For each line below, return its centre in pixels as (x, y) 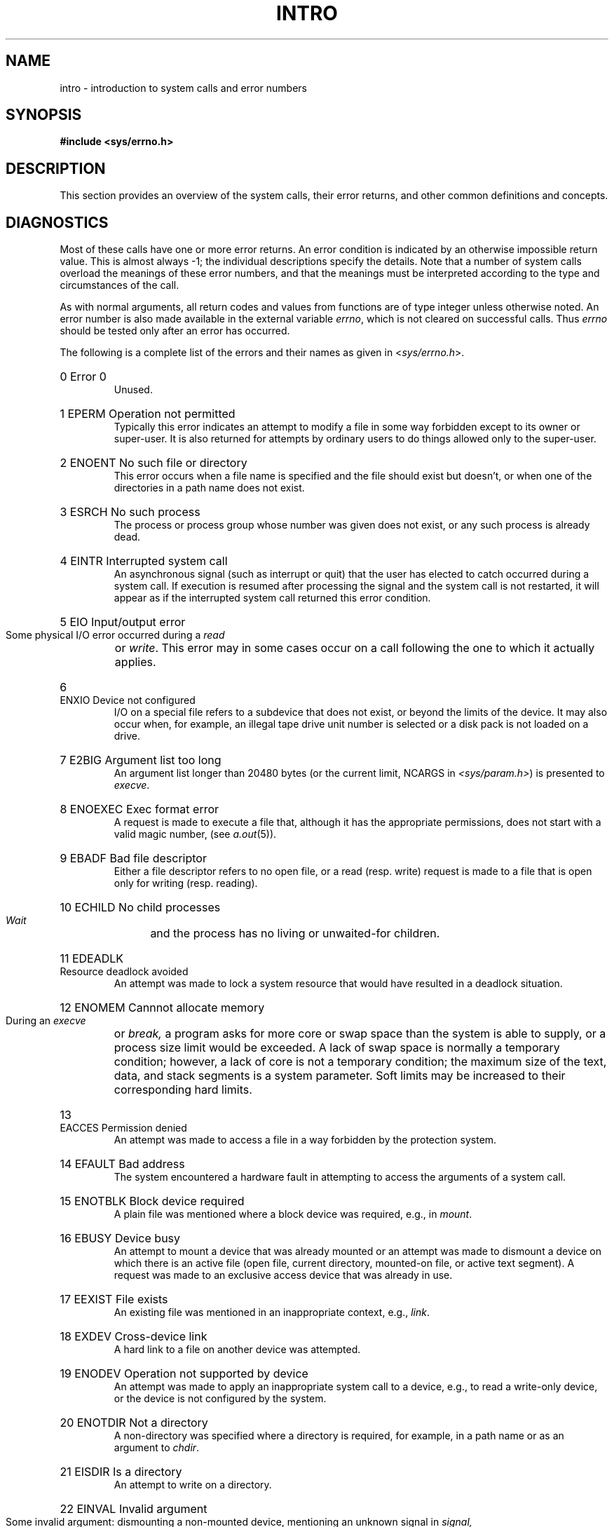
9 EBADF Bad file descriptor (133, 858)
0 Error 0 (83, 377)
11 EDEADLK (92, 959)
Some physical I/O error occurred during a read (115, 635)
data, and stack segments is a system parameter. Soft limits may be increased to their (340, 1076)
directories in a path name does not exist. (209, 488)
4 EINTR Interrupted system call (144, 561)
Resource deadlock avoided (124, 972)
